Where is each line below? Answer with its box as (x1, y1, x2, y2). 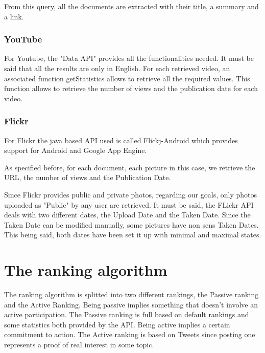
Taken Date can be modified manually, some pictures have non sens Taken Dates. (4, 219, 259, 230)
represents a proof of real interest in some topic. (4, 339, 154, 350)
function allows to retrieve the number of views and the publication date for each (4, 83, 258, 94)
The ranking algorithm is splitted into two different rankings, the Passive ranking (4, 289, 259, 300)
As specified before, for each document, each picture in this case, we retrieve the (4, 162, 255, 172)
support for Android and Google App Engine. (4, 145, 147, 156)
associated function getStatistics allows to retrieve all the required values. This (4, 73, 250, 83)
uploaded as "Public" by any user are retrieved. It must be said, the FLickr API (4, 199, 254, 210)
